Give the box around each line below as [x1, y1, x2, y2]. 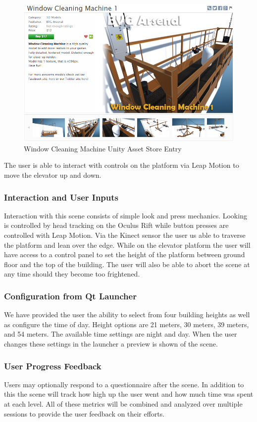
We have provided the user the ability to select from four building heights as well [4, 309, 250, 320]
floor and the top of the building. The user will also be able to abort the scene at [4, 259, 250, 269]
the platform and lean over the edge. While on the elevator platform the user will [4, 239, 251, 250]
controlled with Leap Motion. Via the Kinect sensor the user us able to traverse [4, 230, 246, 240]
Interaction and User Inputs [4, 191, 119, 203]
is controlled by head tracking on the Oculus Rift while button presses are [4, 220, 229, 230]
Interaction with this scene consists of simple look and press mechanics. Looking [4, 210, 247, 220]
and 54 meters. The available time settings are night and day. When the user [4, 329, 237, 339]
